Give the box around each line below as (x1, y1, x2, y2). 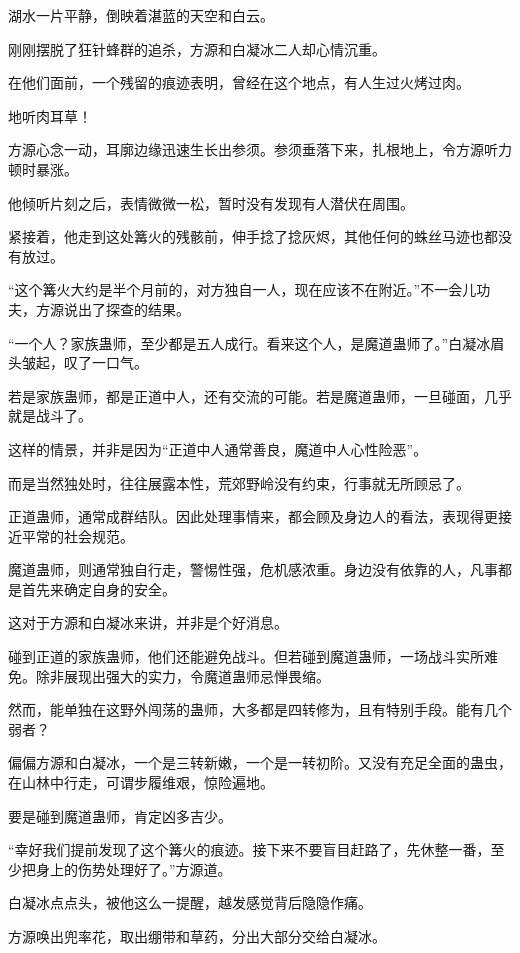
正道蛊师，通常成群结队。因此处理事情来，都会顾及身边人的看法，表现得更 (8, 506, 498, 527)
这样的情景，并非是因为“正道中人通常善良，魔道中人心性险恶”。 (8, 438, 428, 459)
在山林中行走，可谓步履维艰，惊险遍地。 (8, 772, 274, 793)
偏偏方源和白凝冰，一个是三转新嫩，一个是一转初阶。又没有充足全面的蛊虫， (8, 752, 512, 773)
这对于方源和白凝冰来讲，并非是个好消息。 (8, 612, 288, 633)
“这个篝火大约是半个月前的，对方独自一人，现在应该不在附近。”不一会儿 (8, 279, 477, 300)
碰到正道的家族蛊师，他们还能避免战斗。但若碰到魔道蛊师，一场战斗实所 (8, 646, 484, 667)
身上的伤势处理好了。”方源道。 (35, 858, 232, 879)
